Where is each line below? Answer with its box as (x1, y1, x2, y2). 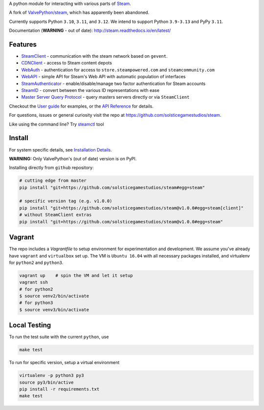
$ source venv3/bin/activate (19, 307, 89, 312)
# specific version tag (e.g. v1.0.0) (19, 198, 112, 204)
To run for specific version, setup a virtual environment (9, 360, 120, 366)
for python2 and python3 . (9, 259, 64, 265)
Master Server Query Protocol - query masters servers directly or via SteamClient (21, 94, 190, 100)
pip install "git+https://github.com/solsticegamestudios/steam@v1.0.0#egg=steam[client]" (19, 205, 244, 211)
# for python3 (19, 300, 53, 305)
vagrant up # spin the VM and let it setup (19, 273, 133, 278)
